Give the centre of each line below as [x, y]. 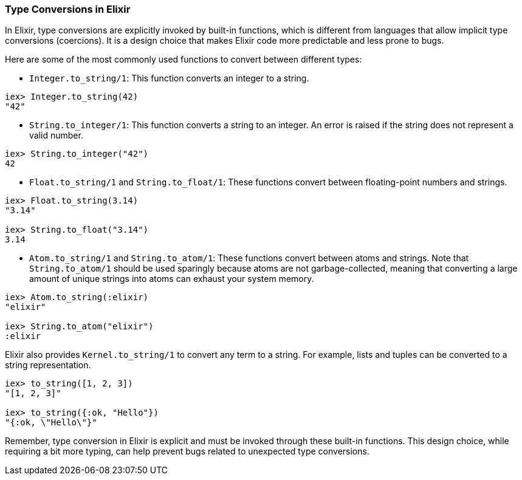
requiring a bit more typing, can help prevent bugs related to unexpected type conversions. [187, 451]
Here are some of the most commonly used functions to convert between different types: [184, 60]
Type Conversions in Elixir [68, 9]
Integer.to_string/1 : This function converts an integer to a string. [169, 78]
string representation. [48, 365]
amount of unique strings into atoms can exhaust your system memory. [172, 279]
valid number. [56, 135]
